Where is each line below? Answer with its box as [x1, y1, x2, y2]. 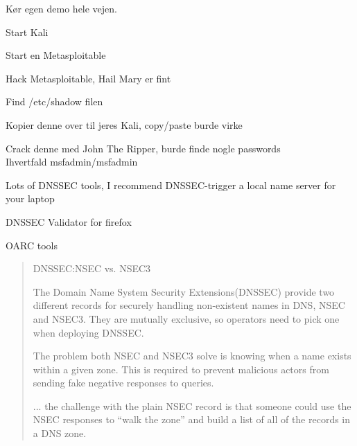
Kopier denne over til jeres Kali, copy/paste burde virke [6, 117, 243, 132]
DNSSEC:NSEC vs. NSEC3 [33, 261, 151, 276]
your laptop [6, 191, 55, 206]
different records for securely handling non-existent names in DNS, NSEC [33, 298, 345, 312]
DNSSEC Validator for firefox [6, 214, 132, 229]
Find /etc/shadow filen [6, 94, 103, 109]
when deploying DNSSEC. [33, 325, 144, 339]
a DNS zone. [33, 426, 87, 440]
